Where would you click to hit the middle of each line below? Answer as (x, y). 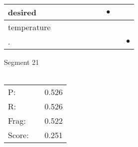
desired (22, 12)
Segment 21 (22, 62)
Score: (18, 135)
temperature (29, 27)
